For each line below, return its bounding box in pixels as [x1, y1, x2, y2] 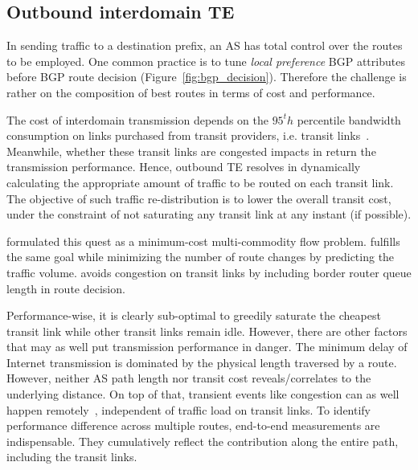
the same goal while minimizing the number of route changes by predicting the [6, 248, 395, 265]
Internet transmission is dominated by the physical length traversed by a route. [6, 354, 397, 370]
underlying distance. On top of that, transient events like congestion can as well [6, 386, 400, 403]
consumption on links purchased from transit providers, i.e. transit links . [6, 127, 370, 144]
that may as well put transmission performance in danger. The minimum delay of [6, 338, 408, 355]
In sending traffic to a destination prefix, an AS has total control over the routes [6, 37, 403, 54]
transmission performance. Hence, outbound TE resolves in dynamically [6, 158, 361, 175]
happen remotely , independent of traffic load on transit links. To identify [6, 401, 371, 418]
